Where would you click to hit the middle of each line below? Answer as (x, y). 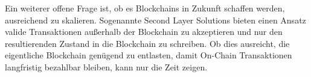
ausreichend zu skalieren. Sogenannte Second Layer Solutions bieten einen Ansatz (155, 20)
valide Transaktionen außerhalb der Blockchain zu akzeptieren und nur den (144, 32)
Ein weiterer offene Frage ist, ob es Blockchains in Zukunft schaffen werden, (145, 8)
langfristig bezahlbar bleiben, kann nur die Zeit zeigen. (106, 66)
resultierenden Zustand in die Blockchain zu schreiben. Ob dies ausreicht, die (147, 43)
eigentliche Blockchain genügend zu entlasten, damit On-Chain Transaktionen (149, 55)
